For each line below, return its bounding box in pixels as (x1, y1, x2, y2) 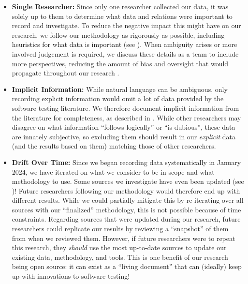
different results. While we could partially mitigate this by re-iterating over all (12, 195, 244, 205)
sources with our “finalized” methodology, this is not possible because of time (12, 204, 241, 214)
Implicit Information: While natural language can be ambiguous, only (12, 84, 228, 94)
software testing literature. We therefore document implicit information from (12, 103, 239, 113)
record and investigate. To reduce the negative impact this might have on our (12, 20, 241, 30)
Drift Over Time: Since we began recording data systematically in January (12, 157, 241, 167)
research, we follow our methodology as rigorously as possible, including (12, 30, 225, 40)
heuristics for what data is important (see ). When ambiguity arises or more (12, 39, 237, 49)
